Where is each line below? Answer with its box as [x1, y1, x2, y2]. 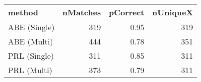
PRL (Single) [8, 50, 54, 61]
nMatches [62, 6, 101, 18]
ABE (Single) [8, 21, 55, 33]
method [8, 6, 39, 18]
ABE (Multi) [8, 36, 53, 47]
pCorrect [109, 6, 144, 18]
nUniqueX [152, 6, 193, 18]
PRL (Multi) [8, 64, 53, 76]
